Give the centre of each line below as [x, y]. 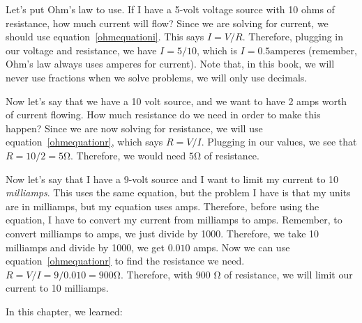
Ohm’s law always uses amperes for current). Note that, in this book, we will [170, 64]
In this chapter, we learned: [64, 311]
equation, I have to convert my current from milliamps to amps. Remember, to [174, 220]
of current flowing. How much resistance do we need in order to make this [163, 115]
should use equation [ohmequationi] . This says [105, 37]
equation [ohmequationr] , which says [84, 142]
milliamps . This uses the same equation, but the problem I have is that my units [178, 192]
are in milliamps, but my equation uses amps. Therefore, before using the [163, 206]
